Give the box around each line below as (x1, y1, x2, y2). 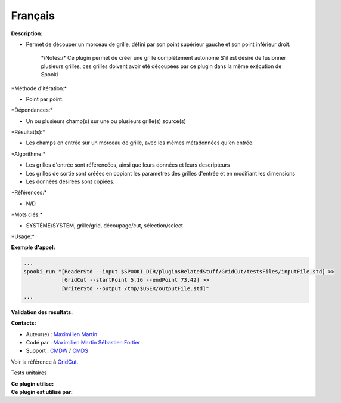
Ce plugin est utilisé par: (11, 389, 73, 396)
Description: (11, 30, 43, 37)
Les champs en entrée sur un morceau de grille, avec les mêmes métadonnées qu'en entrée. (26, 139, 254, 146)
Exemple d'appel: (11, 244, 55, 251)
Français (11, 9, 55, 22)
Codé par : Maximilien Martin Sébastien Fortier (26, 339, 141, 346)
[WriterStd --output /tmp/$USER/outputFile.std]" (61, 285, 209, 292)
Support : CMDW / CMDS (26, 347, 89, 355)
